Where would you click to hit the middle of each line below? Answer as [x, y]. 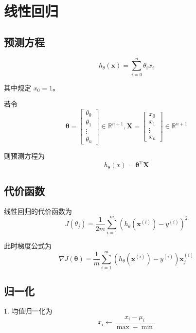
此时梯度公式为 [28, 246]
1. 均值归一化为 [28, 311]
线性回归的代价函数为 [38, 211]
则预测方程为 [24, 156]
